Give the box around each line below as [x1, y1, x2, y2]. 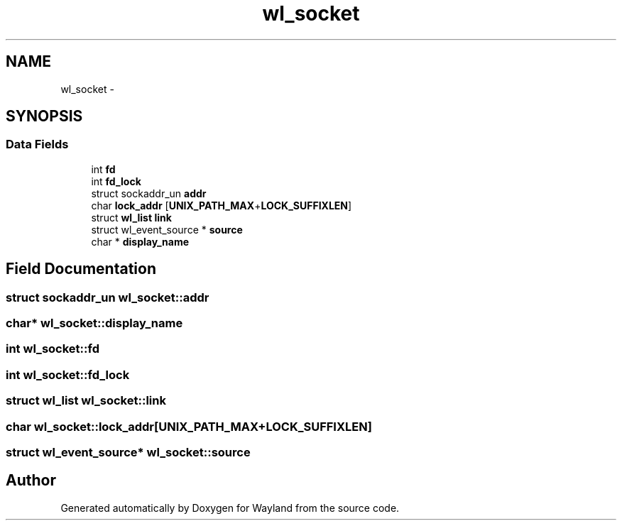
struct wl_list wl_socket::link [6, 393, 166, 408]
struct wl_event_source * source [91, 223, 243, 236]
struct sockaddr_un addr [91, 187, 207, 199]
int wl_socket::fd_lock [6, 367, 130, 382]
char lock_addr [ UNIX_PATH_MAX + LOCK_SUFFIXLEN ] [91, 199, 352, 212]
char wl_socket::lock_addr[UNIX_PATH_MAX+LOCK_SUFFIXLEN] [6, 419, 372, 434]
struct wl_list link [91, 211, 172, 224]
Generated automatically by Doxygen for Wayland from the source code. [60, 501, 400, 514]
